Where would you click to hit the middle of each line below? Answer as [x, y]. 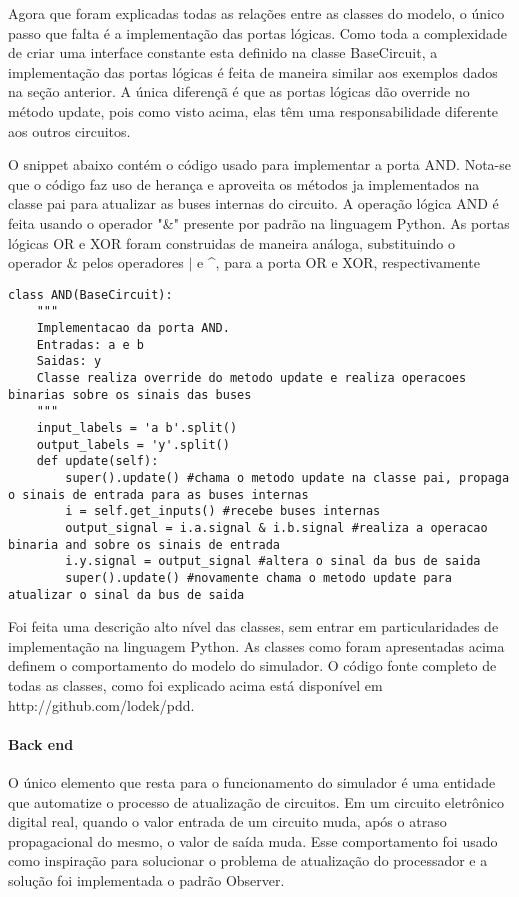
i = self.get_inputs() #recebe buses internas [223, 511]
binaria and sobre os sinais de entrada [144, 544]
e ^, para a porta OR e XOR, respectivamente [338, 262]
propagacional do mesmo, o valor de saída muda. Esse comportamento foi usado [253, 840]
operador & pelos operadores [96, 262]
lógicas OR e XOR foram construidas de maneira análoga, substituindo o [231, 242]
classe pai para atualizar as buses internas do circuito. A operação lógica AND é [253, 203]
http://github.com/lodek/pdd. [101, 704]
